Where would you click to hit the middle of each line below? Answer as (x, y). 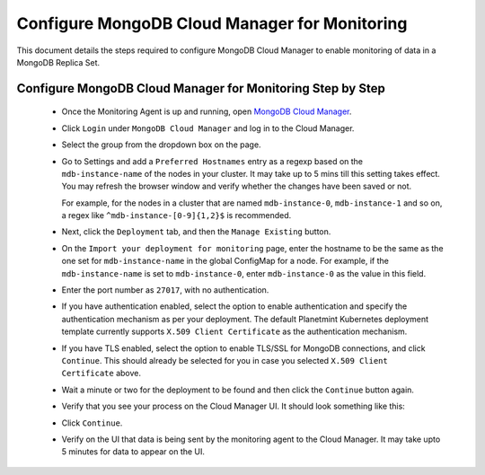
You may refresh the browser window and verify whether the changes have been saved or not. (237, 186)
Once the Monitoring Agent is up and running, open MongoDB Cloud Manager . (207, 111)
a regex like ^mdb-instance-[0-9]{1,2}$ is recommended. (176, 216)
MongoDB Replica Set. (58, 62)
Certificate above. (101, 374)
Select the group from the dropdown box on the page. (161, 145)
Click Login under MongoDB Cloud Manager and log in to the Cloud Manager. (208, 128)
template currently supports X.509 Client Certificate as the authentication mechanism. (234, 331)
